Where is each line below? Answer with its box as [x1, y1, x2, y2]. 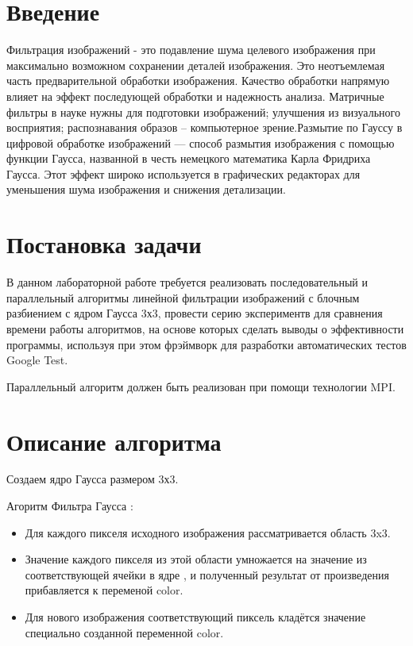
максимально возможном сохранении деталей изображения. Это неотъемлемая [6, 56, 385, 73]
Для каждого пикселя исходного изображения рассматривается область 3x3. [25, 524, 391, 540]
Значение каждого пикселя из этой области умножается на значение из [25, 551, 367, 567]
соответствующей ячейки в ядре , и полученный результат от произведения [25, 566, 389, 583]
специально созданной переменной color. [25, 624, 224, 640]
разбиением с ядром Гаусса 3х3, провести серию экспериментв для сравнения [6, 305, 383, 321]
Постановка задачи [6, 228, 202, 260]
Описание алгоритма [6, 425, 222, 457]
